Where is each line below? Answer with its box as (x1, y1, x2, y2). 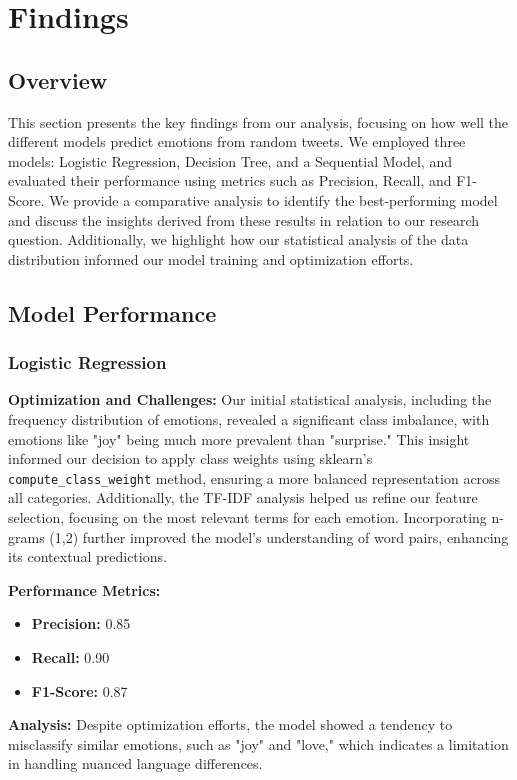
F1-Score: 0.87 (31, 680, 128, 701)
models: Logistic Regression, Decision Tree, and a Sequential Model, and (8, 150, 452, 171)
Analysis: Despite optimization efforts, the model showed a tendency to (8, 714, 453, 735)
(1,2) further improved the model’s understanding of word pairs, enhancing (49, 526, 509, 547)
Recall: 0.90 (31, 646, 110, 667)
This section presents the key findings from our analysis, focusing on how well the (8, 111, 509, 132)
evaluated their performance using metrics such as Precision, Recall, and (8, 170, 452, 191)
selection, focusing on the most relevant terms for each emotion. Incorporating (8, 506, 487, 527)
